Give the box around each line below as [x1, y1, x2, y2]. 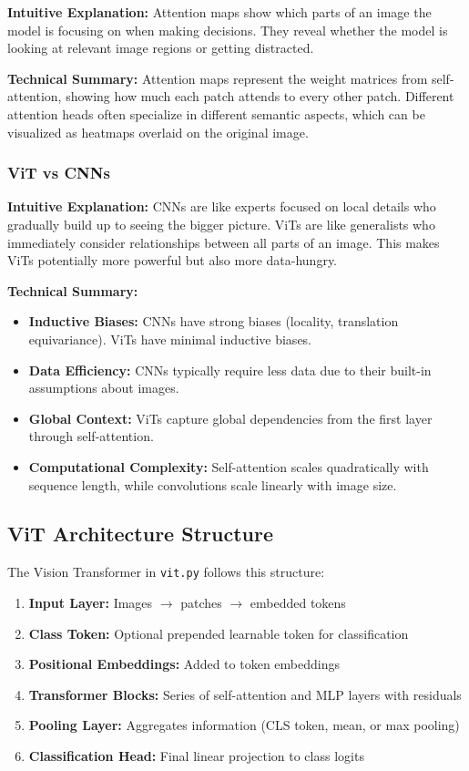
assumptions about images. [28, 378, 179, 397]
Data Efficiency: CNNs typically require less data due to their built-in [28, 360, 432, 379]
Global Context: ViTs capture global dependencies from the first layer [28, 408, 433, 427]
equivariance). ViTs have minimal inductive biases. [28, 329, 312, 348]
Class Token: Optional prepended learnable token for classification [28, 623, 409, 642]
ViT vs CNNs [7, 161, 110, 184]
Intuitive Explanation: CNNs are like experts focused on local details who [7, 197, 436, 216]
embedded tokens [250, 592, 346, 612]
